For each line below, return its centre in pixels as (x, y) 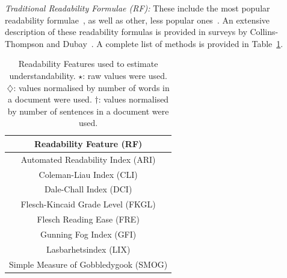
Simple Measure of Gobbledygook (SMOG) (88, 264)
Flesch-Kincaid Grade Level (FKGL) (88, 204)
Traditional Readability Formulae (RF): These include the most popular (137, 8)
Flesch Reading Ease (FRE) (88, 219)
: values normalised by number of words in (91, 87)
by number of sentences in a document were (88, 111)
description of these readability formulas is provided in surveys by (126, 32)
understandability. (42, 75)
